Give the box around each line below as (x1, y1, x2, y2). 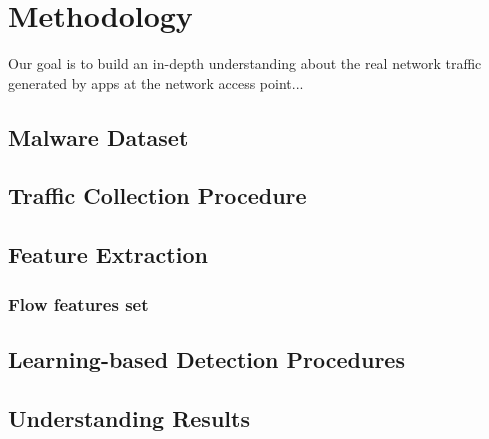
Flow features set (8, 291, 149, 316)
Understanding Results (8, 402, 250, 433)
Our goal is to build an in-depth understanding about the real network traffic (8, 53, 482, 74)
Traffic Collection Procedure (8, 180, 307, 211)
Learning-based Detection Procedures (8, 343, 405, 374)
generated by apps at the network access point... (8, 72, 304, 93)
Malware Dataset (8, 121, 189, 152)
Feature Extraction (8, 239, 208, 270)
